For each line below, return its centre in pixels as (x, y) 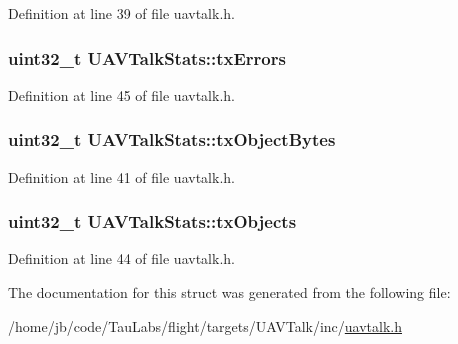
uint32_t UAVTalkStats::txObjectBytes (172, 139)
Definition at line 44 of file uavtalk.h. (121, 258)
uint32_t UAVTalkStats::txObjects (152, 221)
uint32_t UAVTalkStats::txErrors (147, 57)
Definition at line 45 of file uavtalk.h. (121, 94)
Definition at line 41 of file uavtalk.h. (121, 176)
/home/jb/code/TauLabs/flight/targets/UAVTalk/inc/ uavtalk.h (205, 325)
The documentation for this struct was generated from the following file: (229, 292)
